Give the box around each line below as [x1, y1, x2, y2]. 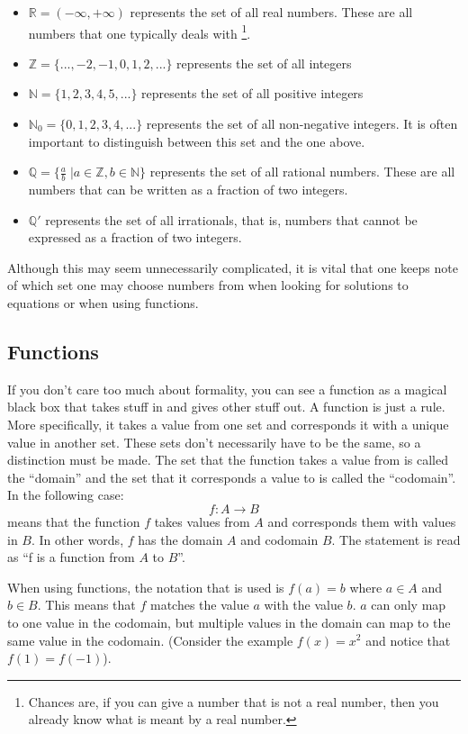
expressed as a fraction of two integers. [28, 228, 242, 247]
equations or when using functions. [7, 294, 199, 313]
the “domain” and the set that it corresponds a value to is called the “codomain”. [7, 467, 456, 486]
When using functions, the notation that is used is [7, 577, 284, 596]
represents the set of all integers [176, 53, 352, 72]
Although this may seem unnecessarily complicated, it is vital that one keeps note [7, 258, 458, 276]
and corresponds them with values [267, 512, 456, 530]
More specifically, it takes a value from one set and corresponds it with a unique [7, 415, 449, 433]
